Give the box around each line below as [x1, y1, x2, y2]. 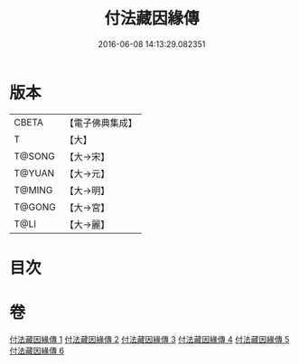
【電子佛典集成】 [64, 117, 137, 129]
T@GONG [14, 201, 56, 213]
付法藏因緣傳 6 [9, 345, 65, 356]
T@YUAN [14, 166, 55, 179]
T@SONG [14, 150, 56, 163]
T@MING [14, 183, 53, 196]
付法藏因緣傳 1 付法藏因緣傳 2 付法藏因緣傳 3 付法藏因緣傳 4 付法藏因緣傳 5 [9, 333, 290, 344]
